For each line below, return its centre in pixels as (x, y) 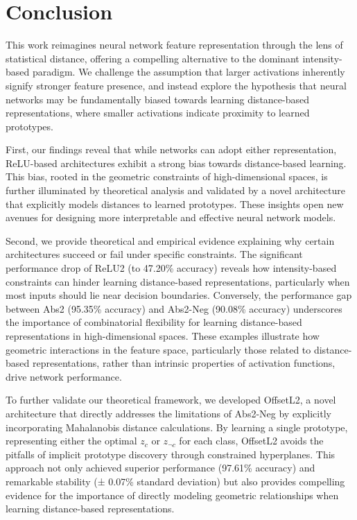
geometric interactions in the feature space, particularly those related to (158, 349)
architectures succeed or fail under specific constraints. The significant (154, 254)
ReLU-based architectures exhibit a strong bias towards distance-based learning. (176, 163)
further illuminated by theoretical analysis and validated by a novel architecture (175, 190)
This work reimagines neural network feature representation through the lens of (174, 45)
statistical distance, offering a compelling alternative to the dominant (153, 58)
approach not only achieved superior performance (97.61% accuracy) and (160, 468)
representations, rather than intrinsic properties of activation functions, (184, 363)
